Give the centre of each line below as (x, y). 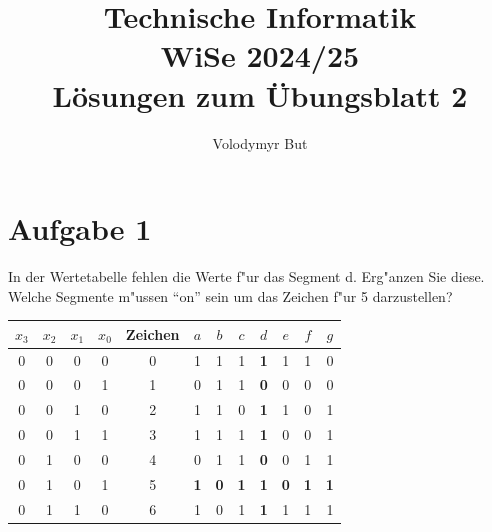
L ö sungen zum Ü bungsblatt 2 (260, 94)
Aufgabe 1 (80, 228)
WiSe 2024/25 (260, 55)
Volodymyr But (260, 142)
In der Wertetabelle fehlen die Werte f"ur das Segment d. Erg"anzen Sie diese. (246, 276)
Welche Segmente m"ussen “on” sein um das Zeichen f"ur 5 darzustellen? (230, 295)
